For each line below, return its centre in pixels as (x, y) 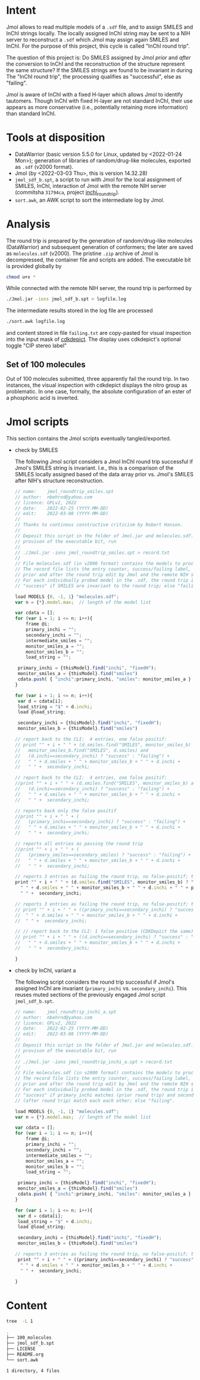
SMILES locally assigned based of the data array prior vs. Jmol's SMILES (104, 474)
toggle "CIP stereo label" (37, 346)
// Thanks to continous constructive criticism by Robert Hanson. (99, 525)
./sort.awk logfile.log (36, 322)
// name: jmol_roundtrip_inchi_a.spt (65, 1012)
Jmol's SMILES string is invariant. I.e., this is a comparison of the (94, 468)
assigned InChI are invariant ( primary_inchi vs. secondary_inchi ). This (101, 988)
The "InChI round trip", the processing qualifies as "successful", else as (94, 76)
